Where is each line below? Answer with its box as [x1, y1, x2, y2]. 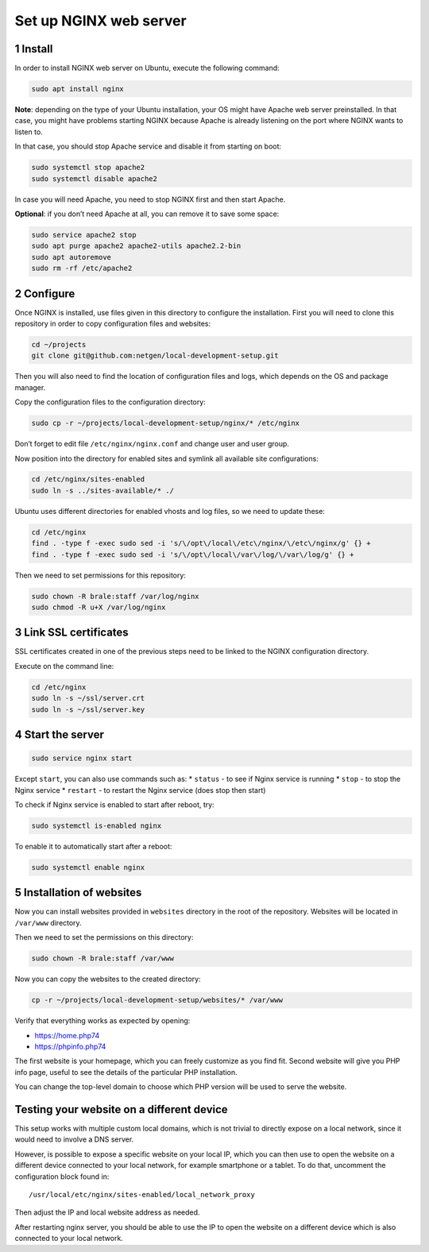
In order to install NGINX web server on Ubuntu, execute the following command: [14, 64, 280, 73]
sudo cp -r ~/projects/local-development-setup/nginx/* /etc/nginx [31, 419, 300, 428]
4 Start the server [14, 728, 105, 742]
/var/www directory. [14, 918, 83, 927]
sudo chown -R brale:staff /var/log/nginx [31, 592, 199, 601]
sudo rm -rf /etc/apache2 [31, 264, 133, 273]
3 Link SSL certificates [14, 626, 129, 640]
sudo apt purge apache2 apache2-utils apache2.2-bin [31, 242, 242, 250]
